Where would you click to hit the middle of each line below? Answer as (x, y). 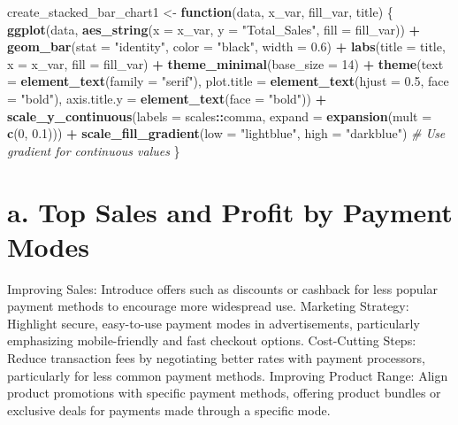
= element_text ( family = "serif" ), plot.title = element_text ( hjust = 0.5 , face (228, 81)
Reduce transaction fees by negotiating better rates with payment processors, (216, 358)
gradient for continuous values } (94, 150)
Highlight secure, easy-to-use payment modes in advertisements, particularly (214, 323)
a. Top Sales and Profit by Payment (230, 211)
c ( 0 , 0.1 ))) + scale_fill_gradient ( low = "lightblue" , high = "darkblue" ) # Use (226, 133)
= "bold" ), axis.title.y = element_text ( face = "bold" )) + (167, 98)
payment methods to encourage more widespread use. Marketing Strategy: (208, 306)
